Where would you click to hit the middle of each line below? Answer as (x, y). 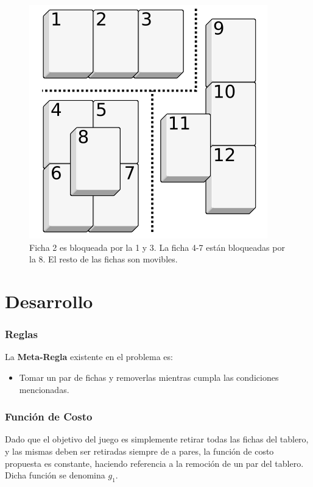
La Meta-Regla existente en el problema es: (89, 357)
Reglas (21, 334)
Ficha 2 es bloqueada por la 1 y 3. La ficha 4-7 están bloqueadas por (157, 247)
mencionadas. (44, 389)
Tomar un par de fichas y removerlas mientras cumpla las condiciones (149, 377)
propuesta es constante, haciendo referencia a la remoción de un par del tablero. (154, 463)
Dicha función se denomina (55, 475)
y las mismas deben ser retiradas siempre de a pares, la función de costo (139, 451)
